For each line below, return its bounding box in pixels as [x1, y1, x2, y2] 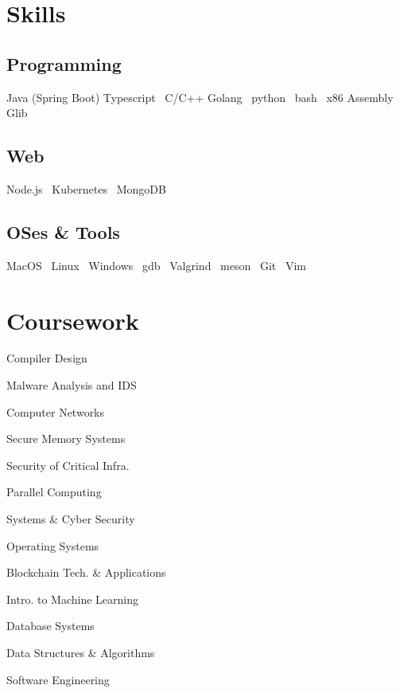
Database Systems [6, 617, 95, 634]
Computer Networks [6, 403, 105, 420]
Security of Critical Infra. [6, 456, 130, 473]
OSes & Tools [6, 219, 120, 244]
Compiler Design [6, 350, 87, 366]
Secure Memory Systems [6, 430, 126, 447]
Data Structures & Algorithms [6, 644, 155, 661]
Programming [6, 51, 122, 76]
